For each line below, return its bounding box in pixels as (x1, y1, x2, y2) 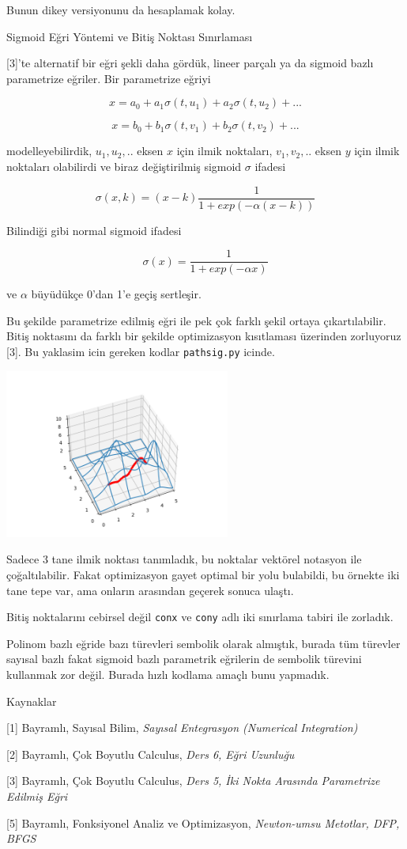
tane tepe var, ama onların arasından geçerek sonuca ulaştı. (6, 582, 294, 598)
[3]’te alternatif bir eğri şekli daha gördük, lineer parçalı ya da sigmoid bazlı (6, 55, 374, 71)
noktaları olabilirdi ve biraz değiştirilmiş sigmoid (6, 157, 242, 174)
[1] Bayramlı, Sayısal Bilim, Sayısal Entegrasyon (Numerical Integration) (6, 719, 358, 736)
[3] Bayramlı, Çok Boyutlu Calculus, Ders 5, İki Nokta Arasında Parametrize (6, 772, 380, 789)
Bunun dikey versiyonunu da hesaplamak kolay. (6, 2, 236, 17)
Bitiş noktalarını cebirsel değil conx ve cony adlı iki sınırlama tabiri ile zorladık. (6, 608, 394, 625)
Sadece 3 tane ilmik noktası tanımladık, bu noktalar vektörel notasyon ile (6, 551, 362, 567)
